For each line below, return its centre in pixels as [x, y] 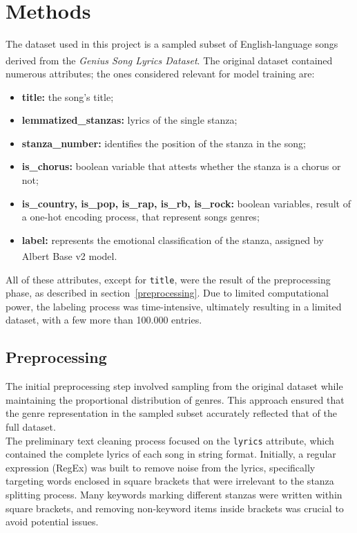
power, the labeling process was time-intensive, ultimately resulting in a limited [174, 306]
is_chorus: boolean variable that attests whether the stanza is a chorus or [181, 166]
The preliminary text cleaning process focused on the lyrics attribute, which [170, 440]
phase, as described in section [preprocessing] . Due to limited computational [167, 293]
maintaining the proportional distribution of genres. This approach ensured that [175, 399]
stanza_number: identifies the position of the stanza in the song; [164, 143]
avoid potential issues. [52, 522]
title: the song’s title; [68, 96]
